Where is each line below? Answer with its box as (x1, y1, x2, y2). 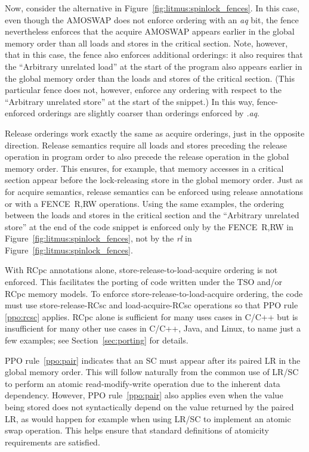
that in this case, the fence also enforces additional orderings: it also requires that (5, 48, 303, 61)
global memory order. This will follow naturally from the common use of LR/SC (5, 366, 299, 378)
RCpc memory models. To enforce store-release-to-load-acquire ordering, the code (5, 287, 303, 299)
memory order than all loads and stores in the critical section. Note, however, (5, 36, 288, 49)
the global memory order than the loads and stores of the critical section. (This (5, 72, 295, 84)
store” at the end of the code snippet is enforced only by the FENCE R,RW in (5, 220, 293, 233)
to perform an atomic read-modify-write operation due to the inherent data (5, 377, 280, 389)
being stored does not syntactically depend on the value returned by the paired (5, 401, 294, 413)
